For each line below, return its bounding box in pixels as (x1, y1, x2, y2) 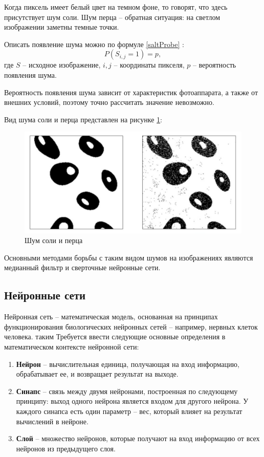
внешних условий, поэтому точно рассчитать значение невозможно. (4, 97, 214, 107)
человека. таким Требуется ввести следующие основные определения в (4, 331, 226, 342)
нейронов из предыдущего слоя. (16, 443, 116, 453)
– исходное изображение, (23, 59, 101, 70)
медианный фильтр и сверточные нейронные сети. (4, 262, 161, 273)
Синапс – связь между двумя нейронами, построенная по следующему (16, 385, 238, 396)
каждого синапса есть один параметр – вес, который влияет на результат (16, 406, 243, 416)
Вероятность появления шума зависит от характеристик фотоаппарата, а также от (4, 86, 258, 97)
